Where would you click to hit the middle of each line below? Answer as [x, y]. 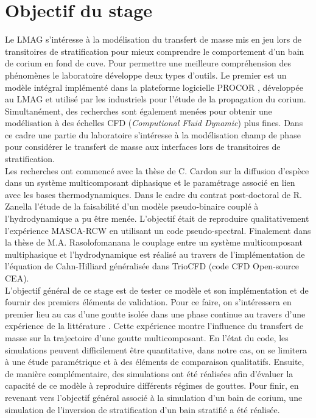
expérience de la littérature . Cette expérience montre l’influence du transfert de [154, 326]
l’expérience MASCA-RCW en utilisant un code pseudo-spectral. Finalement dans [158, 230]
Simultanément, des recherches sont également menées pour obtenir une [139, 111]
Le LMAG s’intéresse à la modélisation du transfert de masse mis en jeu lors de [153, 39]
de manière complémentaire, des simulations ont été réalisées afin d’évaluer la [149, 373]
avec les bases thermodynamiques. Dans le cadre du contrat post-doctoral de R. [153, 194]
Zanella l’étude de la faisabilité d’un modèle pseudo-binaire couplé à [132, 206]
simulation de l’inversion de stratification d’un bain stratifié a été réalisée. [142, 409]
